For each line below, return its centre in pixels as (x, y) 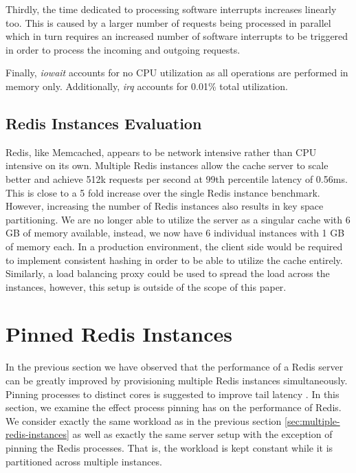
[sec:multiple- (312, 420)
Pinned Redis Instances (119, 334)
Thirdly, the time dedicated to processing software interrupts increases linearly (171, 9)
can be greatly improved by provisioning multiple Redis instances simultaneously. (177, 381)
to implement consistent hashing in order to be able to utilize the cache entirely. (174, 260)
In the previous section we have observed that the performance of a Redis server (175, 367)
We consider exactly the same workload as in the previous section (144, 420)
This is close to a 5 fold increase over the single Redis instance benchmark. (163, 192)
